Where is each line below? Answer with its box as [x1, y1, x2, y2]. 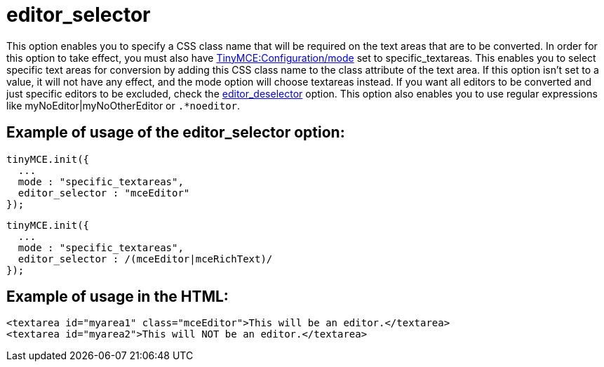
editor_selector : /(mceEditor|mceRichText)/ [18, 253, 273, 265]
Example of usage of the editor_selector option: [6, 124, 345, 142]
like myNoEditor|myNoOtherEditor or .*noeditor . [6, 99, 241, 112]
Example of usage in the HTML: [6, 288, 229, 306]
